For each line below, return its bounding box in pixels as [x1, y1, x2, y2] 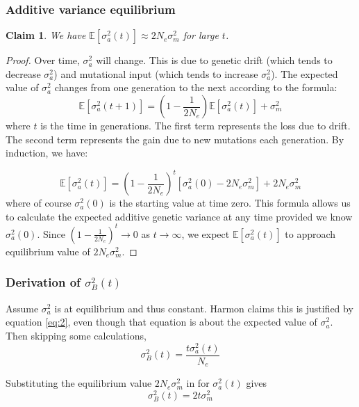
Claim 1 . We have [6, 28, 86, 42]
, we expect [181, 226, 230, 241]
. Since [37, 226, 65, 241]
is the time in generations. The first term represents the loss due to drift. [40, 118, 351, 132]
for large [183, 28, 219, 42]
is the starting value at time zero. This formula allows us [109, 195, 351, 210]
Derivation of [6, 273, 81, 291]
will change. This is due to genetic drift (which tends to [96, 53, 333, 67]
